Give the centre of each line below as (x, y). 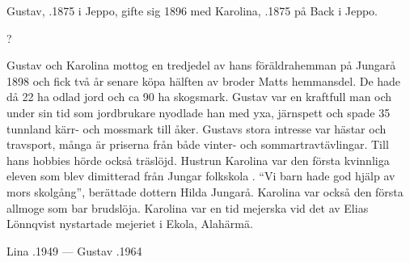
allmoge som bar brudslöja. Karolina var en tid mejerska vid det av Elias (188, 207)
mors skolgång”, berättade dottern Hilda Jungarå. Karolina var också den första (205, 191)
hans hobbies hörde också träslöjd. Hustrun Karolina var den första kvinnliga (198, 160)
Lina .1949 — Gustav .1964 (74, 250)
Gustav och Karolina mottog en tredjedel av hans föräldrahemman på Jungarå (201, 65)
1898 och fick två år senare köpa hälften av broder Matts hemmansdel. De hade (204, 80)
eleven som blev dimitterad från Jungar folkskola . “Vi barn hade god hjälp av (201, 176)
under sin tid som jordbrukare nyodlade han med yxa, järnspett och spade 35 (199, 112)
